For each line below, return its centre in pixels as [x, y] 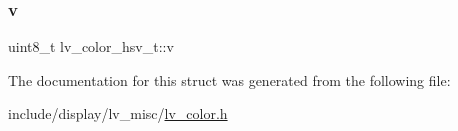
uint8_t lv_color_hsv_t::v [91, 46]
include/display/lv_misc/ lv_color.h [118, 113]
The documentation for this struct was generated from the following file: [229, 79]
